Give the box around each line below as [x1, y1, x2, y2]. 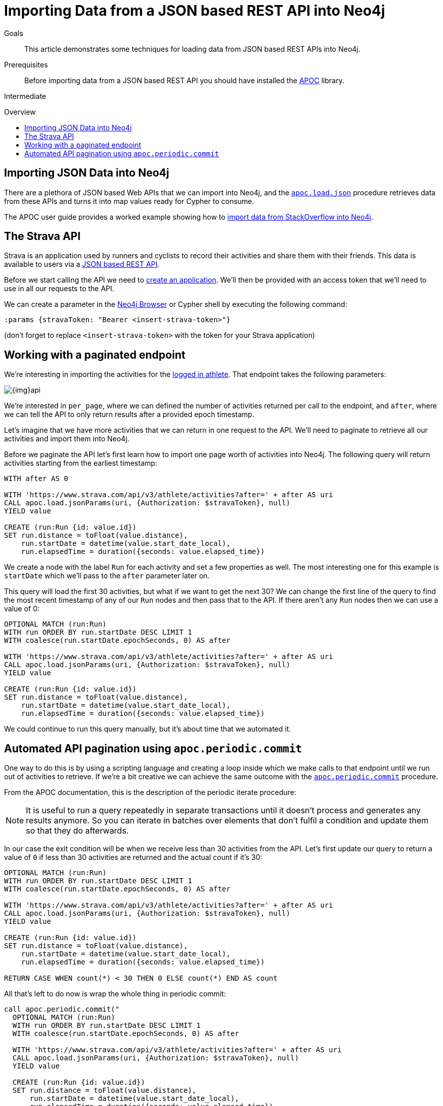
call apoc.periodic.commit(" [4, 1005, 120, 1014]
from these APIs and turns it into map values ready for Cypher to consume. [4, 196, 254, 205]
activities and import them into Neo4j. [4, 434, 130, 443]
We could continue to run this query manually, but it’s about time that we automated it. [4, 724, 291, 734]
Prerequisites [4, 60, 48, 69]
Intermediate [4, 91, 46, 100]
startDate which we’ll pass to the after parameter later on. [4, 571, 210, 580]
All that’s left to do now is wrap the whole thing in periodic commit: [4, 989, 226, 998]
